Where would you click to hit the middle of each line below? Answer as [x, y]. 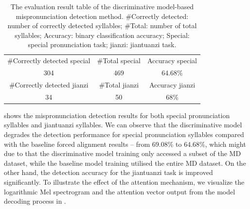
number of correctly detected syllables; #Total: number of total [102, 26]
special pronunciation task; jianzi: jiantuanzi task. [102, 44]
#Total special [119, 61]
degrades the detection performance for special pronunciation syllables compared [124, 134]
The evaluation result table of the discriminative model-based [102, 6]
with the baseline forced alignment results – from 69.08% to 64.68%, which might [125, 144]
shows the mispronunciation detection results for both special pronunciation [117, 115]
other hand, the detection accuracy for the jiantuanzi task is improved [108, 172]
